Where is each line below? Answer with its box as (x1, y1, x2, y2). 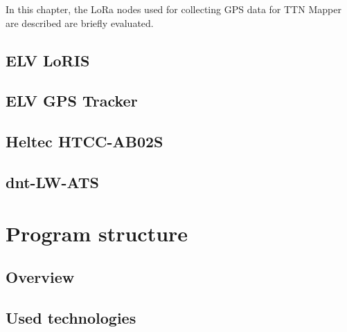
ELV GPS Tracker (6, 90, 138, 111)
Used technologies (6, 306, 136, 328)
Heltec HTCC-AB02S (6, 131, 163, 152)
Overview (6, 266, 75, 288)
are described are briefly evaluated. (6, 15, 154, 30)
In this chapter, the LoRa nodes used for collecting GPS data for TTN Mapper (6, 2, 341, 16)
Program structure (6, 219, 188, 247)
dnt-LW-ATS (6, 171, 99, 192)
